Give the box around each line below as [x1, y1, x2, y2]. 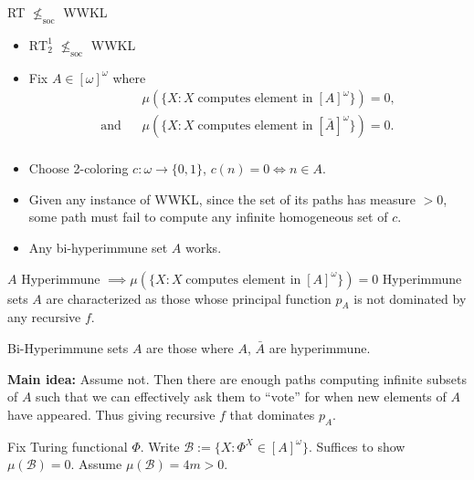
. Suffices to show [308, 436, 406, 455]
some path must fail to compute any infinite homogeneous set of [28, 207, 388, 226]
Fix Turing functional [7, 436, 128, 455]
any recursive [7, 308, 81, 327]
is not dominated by [353, 288, 467, 308]
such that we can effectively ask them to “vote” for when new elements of [36, 387, 447, 406]
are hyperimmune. [269, 339, 371, 358]
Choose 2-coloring [28, 159, 129, 178]
